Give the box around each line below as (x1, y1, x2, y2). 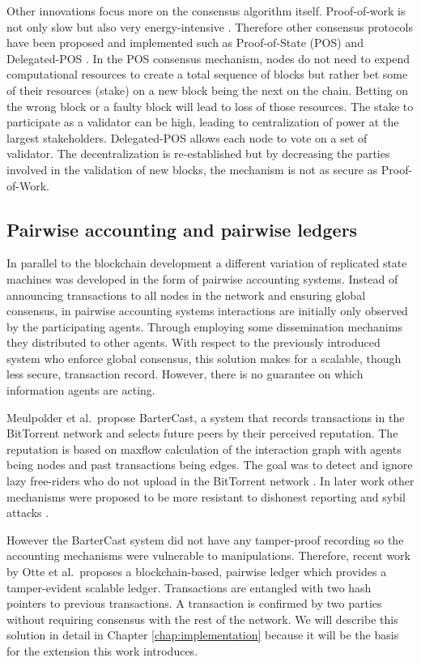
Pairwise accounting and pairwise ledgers (6, 216, 358, 241)
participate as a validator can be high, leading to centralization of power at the (6, 113, 399, 130)
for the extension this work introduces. (6, 642, 198, 659)
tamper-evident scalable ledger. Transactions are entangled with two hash (6, 579, 372, 596)
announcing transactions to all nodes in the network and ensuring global (6, 286, 366, 303)
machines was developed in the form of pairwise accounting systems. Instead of (6, 270, 398, 287)
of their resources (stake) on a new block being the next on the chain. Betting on (6, 81, 408, 98)
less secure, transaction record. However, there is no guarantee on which (6, 365, 364, 382)
